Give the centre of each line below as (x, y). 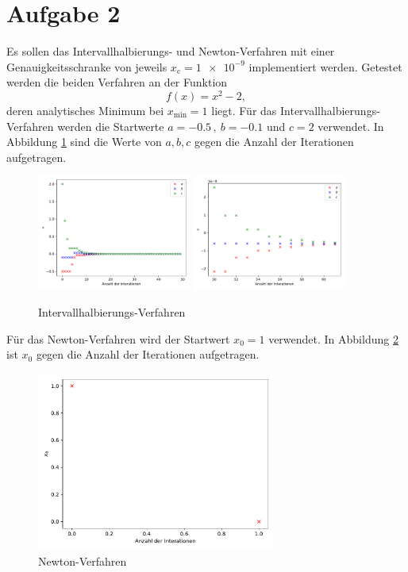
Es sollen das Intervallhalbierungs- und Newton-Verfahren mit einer (171, 51)
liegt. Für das (244, 110)
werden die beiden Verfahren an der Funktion (117, 82)
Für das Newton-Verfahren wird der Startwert (118, 338)
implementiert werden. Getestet (325, 66)
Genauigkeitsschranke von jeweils (87, 66)
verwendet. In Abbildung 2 (333, 338)
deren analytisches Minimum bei (85, 110)
